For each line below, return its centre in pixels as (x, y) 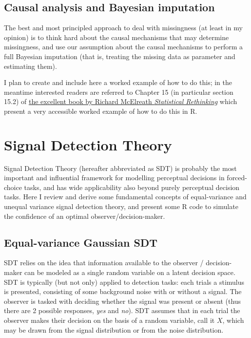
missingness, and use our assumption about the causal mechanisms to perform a (124, 47)
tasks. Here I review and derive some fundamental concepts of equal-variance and (125, 197)
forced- (237, 178)
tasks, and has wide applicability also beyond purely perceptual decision (132, 187)
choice (13, 187)
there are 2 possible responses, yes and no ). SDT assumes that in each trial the (122, 310)
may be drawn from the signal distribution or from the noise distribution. (114, 329)
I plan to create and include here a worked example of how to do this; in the (118, 82)
